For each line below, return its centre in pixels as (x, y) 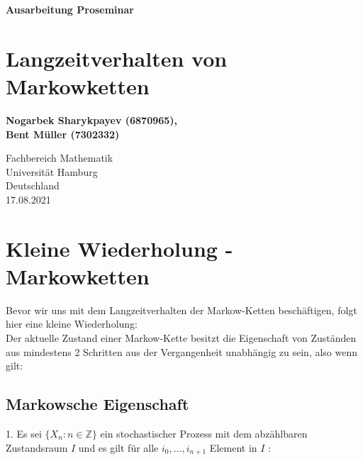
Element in (233, 447)
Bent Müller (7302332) (63, 134)
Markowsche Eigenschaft (97, 404)
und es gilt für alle (118, 447)
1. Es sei (24, 433)
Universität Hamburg (52, 171)
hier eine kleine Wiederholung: (72, 324)
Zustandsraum (37, 447)
